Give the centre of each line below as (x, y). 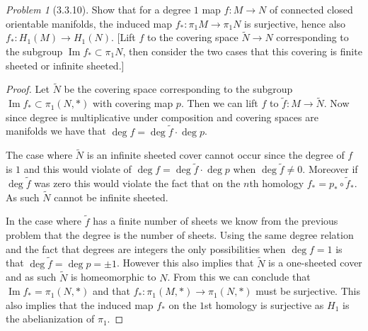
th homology (277, 183)
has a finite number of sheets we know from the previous (215, 221)
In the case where (44, 221)
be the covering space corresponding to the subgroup (178, 89)
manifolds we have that (56, 131)
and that (111, 291)
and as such (31, 277)
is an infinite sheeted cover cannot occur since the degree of (215, 155)
